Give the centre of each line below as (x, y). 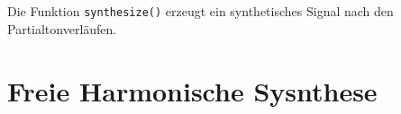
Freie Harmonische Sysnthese (192, 90)
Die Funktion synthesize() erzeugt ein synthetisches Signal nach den (200, 11)
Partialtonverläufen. (62, 29)
